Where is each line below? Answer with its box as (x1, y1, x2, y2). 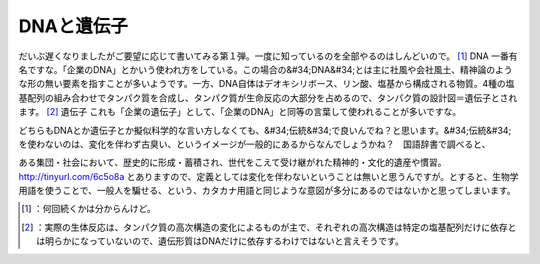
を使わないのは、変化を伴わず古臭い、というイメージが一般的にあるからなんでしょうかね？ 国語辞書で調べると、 (18, 138, 491, 150)
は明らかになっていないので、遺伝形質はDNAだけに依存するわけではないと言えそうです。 (36, 235, 404, 247)
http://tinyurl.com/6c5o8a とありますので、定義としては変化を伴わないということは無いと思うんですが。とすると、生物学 (18, 170, 519, 182)
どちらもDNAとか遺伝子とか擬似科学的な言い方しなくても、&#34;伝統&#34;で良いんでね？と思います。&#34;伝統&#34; (18, 124, 512, 136)
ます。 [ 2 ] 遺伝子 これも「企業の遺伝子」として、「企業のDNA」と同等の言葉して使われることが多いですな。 (18, 106, 462, 118)
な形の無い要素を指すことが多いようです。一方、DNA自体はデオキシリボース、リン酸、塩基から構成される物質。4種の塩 (18, 78, 515, 90)
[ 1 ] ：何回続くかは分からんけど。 (21, 203, 157, 215)
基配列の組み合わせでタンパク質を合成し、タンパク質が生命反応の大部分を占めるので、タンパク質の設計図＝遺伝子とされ (18, 91, 518, 104)
